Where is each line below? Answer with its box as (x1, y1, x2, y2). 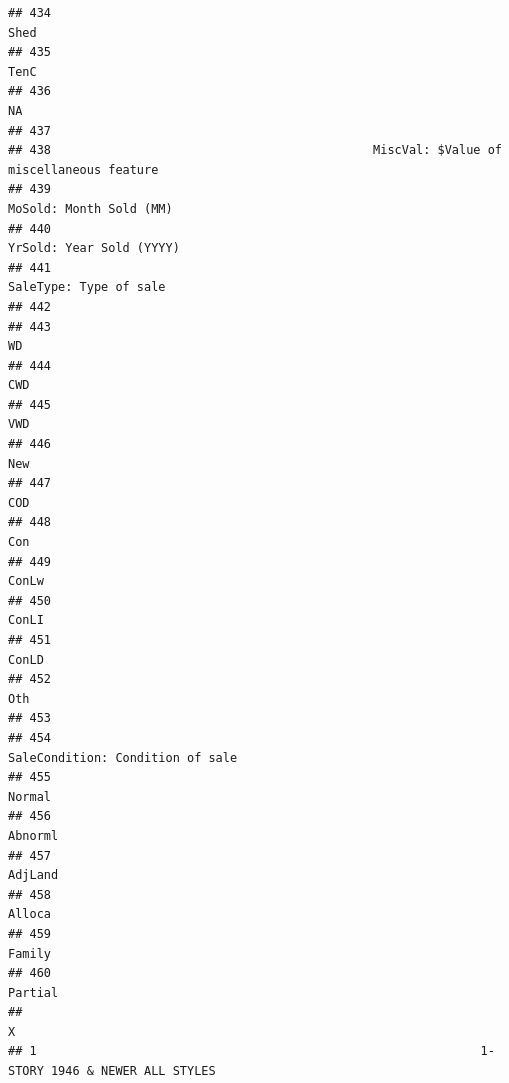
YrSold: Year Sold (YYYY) (8, 241, 180, 256)
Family (8, 946, 51, 961)
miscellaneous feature (8, 162, 159, 177)
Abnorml (8, 828, 59, 843)
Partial (8, 985, 59, 1000)
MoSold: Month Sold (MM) (8, 201, 173, 216)
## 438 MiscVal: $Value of (8, 143, 502, 158)
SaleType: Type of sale (8, 280, 166, 295)
